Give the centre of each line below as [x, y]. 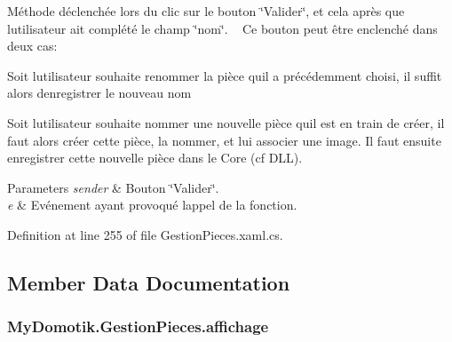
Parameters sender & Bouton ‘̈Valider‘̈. [113, 187]
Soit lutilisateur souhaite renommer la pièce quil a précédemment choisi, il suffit [225, 75]
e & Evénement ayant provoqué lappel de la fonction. [152, 205]
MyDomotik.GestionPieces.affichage [138, 326]
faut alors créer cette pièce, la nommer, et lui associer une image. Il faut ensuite [224, 140]
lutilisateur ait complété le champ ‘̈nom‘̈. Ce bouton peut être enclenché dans [222, 28]
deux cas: [32, 46]
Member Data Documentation [149, 282]
